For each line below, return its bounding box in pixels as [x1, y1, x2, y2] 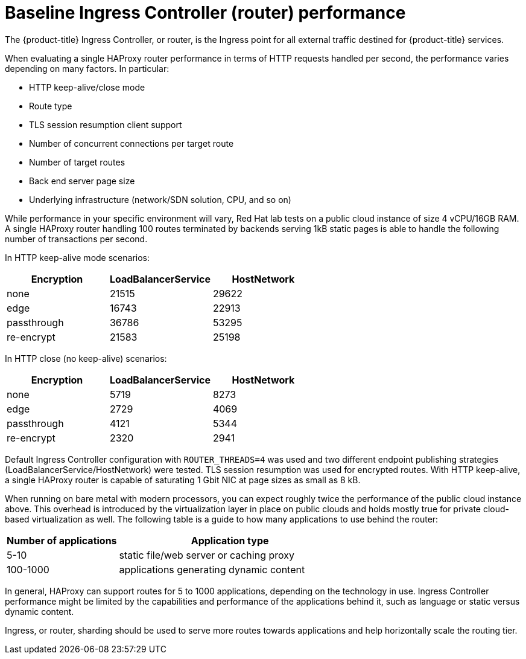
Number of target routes [29, 156, 125, 167]
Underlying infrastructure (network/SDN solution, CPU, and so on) [29, 194, 291, 205]
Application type [191, 534, 269, 547]
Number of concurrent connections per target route [29, 138, 234, 149]
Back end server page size [29, 175, 135, 186]
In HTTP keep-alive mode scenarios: [5, 252, 150, 263]
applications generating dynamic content [119, 563, 305, 576]
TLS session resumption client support [29, 119, 182, 130]
